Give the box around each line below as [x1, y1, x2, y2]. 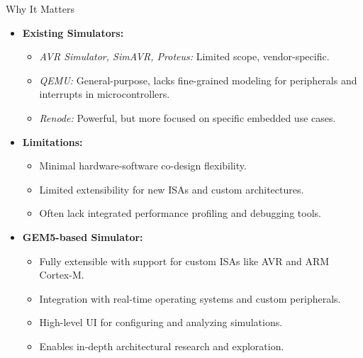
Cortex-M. [39, 267, 84, 282]
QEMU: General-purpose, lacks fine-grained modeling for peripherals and [39, 72, 357, 87]
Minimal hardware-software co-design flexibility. [39, 158, 247, 173]
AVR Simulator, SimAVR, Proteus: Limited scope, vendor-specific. [39, 49, 330, 64]
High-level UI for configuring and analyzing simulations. [39, 315, 283, 330]
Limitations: [22, 134, 83, 149]
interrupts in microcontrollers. [39, 86, 170, 101]
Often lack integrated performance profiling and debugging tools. [39, 206, 321, 220]
